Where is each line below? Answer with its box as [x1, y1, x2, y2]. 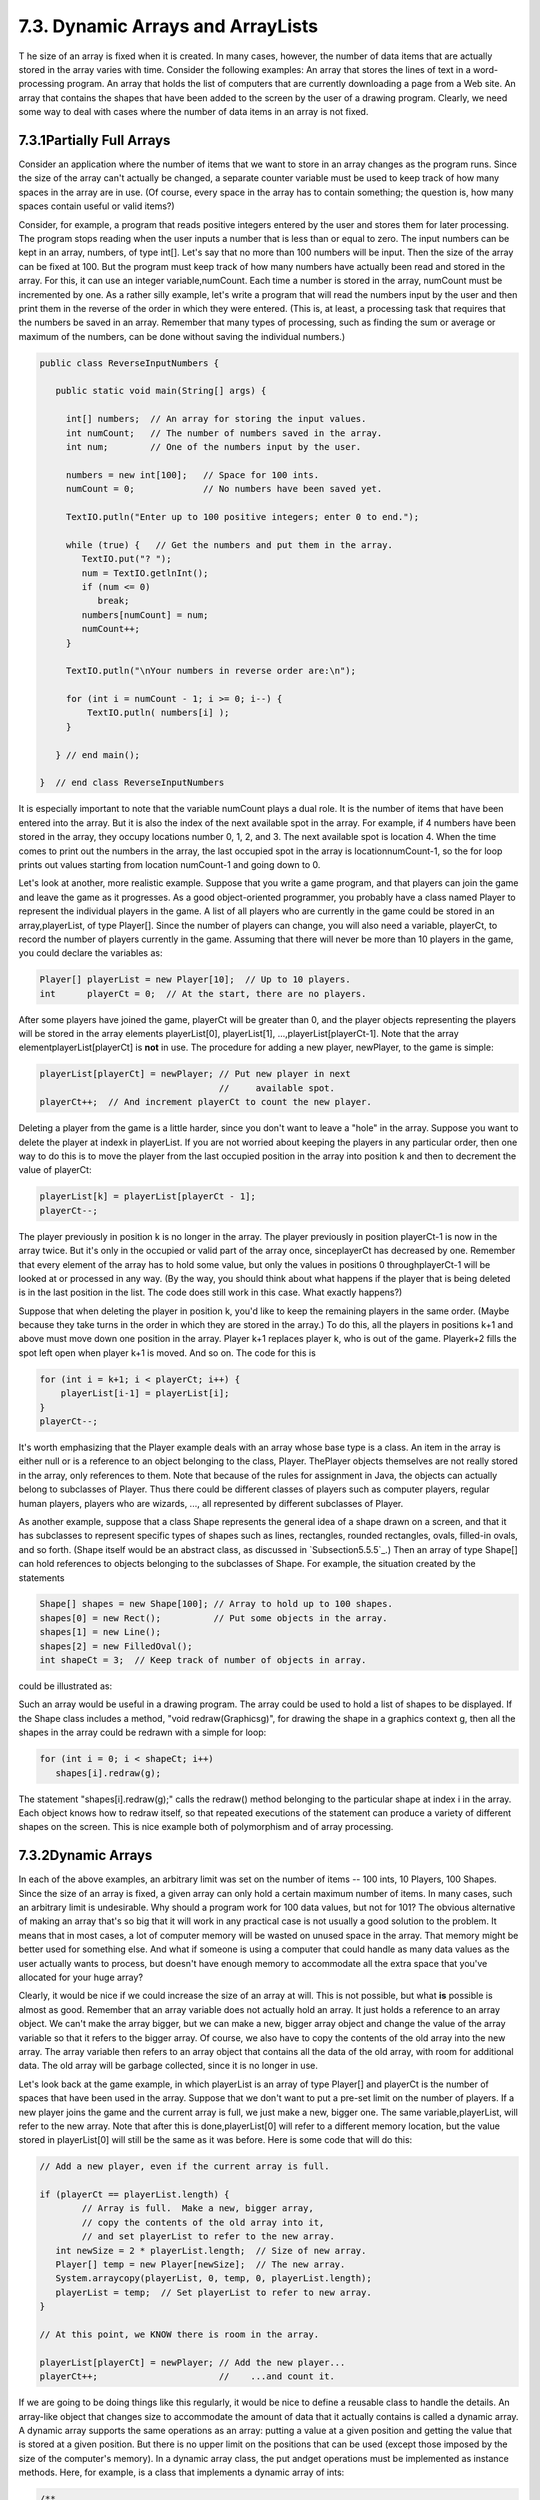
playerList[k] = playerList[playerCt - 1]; [39, 1191, 257, 1202]
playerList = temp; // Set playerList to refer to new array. [55, 2286, 372, 2298]
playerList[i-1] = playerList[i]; [60, 1388, 230, 1399]
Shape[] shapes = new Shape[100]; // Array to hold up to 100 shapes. [39, 1598, 394, 1610]
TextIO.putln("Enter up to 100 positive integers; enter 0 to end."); [65, 511, 420, 522]
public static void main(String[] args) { [55, 385, 267, 397]
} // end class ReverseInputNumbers [39, 777, 225, 789]
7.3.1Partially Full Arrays [18, 131, 171, 149]
